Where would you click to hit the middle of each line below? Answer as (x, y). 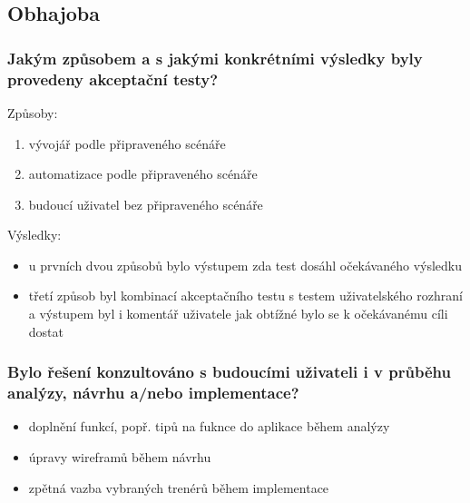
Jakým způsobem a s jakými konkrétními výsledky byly (215, 58)
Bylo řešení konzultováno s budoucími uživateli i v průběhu (229, 372)
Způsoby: (33, 112)
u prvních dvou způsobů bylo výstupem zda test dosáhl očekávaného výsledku (245, 265)
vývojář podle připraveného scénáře (127, 143)
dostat (46, 331)
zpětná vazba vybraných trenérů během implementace (179, 487)
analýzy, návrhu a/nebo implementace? (153, 393)
